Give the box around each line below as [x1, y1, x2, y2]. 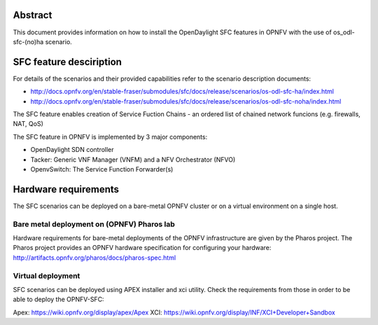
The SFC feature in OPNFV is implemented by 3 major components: [13, 132, 208, 141]
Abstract [13, 9, 52, 21]
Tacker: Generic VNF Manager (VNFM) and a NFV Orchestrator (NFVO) [30, 155, 236, 164]
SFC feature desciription [13, 56, 122, 68]
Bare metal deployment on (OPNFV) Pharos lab [13, 219, 175, 229]
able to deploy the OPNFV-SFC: [13, 295, 104, 304]
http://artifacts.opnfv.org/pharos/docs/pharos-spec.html [13, 253, 176, 262]
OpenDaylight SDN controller [30, 146, 115, 154]
